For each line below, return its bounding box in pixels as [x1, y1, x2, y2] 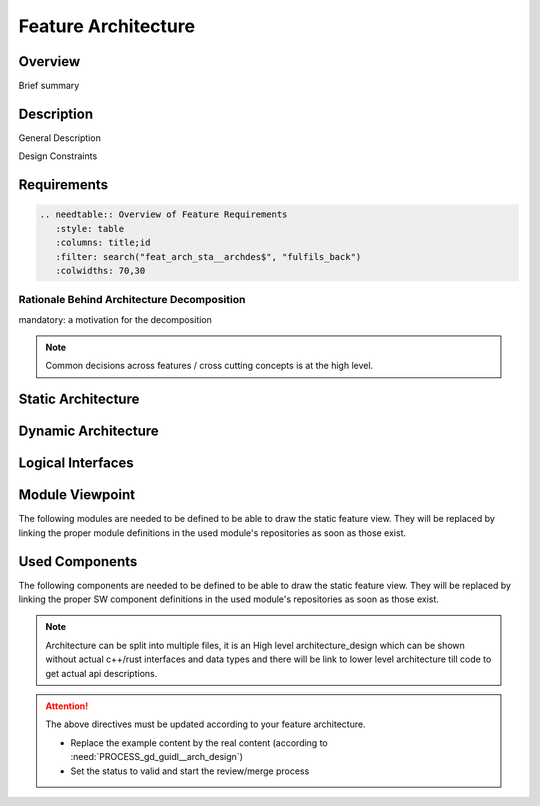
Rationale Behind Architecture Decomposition [18, 293, 246, 307]
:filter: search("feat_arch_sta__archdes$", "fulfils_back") [55, 251, 362, 262]
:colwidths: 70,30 [55, 265, 146, 276]
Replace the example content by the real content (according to [70, 736, 329, 749]
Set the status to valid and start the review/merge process [70, 765, 310, 777]
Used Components [18, 553, 138, 570]
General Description [18, 131, 102, 144]
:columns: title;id [55, 237, 151, 249]
